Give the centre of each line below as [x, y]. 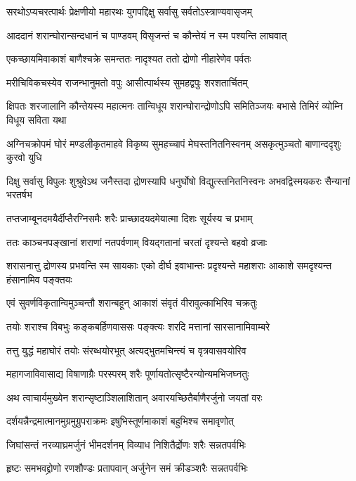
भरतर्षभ [19, 194]
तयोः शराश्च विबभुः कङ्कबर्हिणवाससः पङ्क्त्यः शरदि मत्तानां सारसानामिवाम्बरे [138, 326]
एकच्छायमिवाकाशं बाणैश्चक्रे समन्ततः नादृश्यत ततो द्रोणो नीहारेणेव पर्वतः [129, 59]
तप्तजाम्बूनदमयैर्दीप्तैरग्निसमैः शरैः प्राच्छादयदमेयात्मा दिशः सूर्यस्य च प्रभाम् [130, 218]
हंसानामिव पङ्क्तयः [39, 279]
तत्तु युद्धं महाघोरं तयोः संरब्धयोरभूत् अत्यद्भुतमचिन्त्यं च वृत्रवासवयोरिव [126, 350]
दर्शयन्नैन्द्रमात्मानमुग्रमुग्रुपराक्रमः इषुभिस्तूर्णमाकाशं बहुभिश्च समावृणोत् [120, 421]
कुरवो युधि [24, 157]
